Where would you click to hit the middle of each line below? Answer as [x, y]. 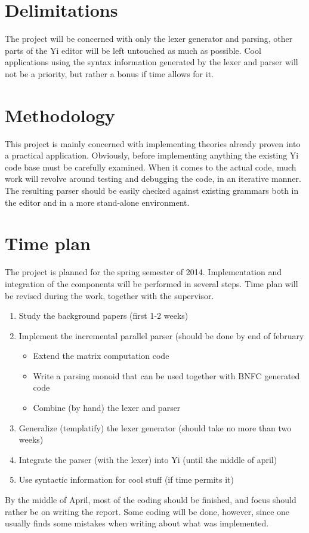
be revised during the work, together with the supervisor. [109, 295]
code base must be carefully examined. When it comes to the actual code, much [151, 167]
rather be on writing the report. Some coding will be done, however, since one [147, 511]
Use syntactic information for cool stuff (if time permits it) [126, 479]
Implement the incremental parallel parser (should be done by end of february [161, 335]
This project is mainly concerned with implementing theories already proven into [153, 143]
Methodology [60, 115]
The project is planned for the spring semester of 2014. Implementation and [143, 272]
